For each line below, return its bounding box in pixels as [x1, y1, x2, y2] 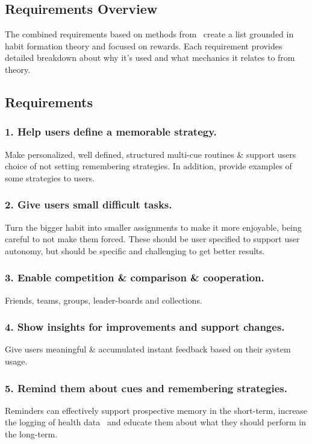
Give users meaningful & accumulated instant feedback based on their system [5, 343, 291, 355]
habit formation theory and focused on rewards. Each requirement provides [5, 39, 282, 52]
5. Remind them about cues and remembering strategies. [5, 380, 288, 395]
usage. [5, 354, 28, 367]
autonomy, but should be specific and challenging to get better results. [5, 244, 265, 257]
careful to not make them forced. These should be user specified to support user [5, 233, 300, 245]
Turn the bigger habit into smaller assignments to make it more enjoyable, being [5, 220, 302, 233]
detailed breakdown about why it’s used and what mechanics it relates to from [5, 51, 295, 64]
